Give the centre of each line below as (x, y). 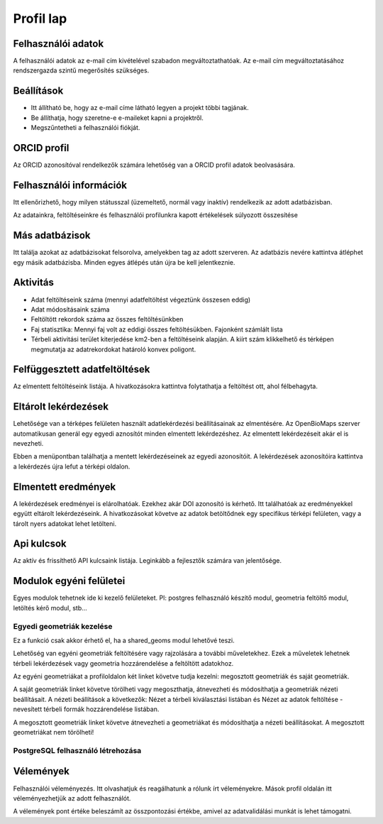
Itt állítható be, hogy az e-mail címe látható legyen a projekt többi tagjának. (140, 108)
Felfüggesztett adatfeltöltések (82, 369)
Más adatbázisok (52, 235)
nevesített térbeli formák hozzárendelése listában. (86, 709)
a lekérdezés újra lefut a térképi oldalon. (72, 466)
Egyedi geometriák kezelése (63, 626)
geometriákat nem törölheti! (54, 732)
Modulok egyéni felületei (69, 581)
